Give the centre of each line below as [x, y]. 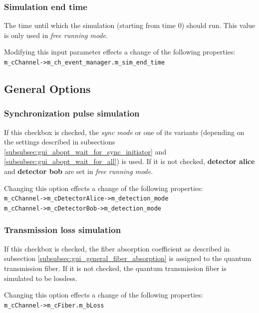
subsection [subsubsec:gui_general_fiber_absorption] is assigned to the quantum [128, 258]
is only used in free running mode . [56, 35]
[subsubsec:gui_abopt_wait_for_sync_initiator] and [85, 151]
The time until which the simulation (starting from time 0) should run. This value [130, 25]
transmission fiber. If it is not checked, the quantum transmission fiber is [115, 268]
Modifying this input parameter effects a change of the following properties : [120, 52]
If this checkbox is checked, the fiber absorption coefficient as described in [117, 248]
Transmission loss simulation [63, 230]
